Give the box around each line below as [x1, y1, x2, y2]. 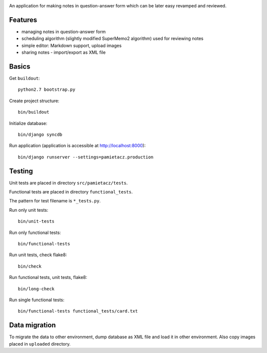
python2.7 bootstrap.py [18, 87, 76, 92]
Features [9, 15, 37, 24]
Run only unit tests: [9, 207, 48, 213]
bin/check [18, 263, 42, 269]
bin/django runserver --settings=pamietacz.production [18, 154, 154, 160]
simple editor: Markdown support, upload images [21, 42, 122, 48]
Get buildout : [9, 75, 40, 81]
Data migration [9, 321, 56, 329]
